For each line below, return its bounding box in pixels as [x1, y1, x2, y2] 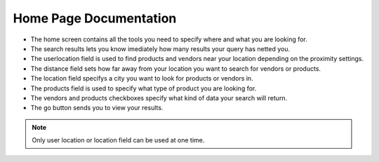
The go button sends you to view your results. [30, 104, 164, 112]
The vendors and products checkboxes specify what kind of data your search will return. [30, 93, 288, 102]
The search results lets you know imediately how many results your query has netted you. [30, 44, 291, 53]
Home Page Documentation [13, 11, 177, 26]
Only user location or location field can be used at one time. [32, 136, 205, 144]
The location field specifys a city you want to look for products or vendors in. [30, 74, 253, 83]
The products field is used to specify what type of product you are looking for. [30, 84, 257, 93]
